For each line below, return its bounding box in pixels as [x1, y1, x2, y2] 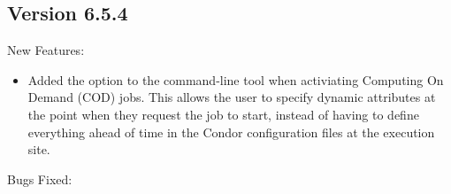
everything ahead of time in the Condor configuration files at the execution [27, 122, 435, 141]
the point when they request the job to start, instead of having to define [27, 105, 419, 123]
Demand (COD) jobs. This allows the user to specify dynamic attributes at [27, 88, 436, 106]
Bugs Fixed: [7, 169, 73, 188]
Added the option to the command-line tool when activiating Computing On [27, 70, 444, 89]
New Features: [7, 41, 85, 59]
